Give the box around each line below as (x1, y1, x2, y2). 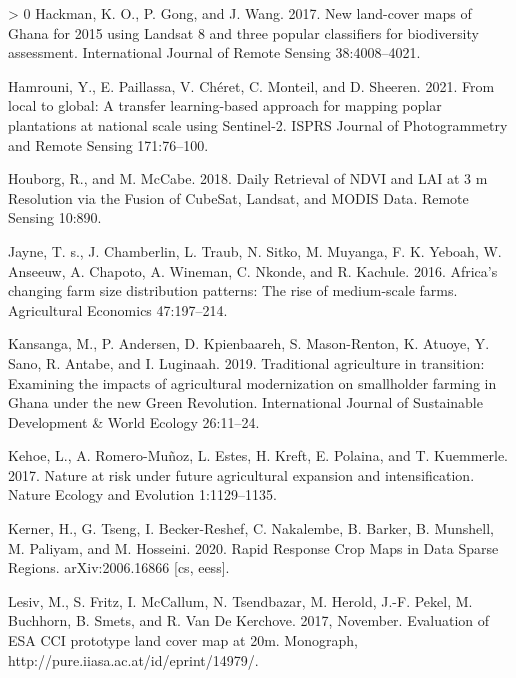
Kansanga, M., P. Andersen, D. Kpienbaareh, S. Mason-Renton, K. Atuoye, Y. (8, 333, 490, 354)
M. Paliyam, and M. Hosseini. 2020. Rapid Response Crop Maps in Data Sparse (8, 537, 499, 558)
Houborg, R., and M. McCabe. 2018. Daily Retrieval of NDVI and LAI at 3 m (8, 168, 488, 189)
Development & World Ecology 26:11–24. (8, 411, 260, 432)
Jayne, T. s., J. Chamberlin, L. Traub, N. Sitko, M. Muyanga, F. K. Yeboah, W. (8, 240, 502, 261)
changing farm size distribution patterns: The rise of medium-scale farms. (8, 280, 458, 301)
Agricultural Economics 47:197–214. (8, 299, 228, 320)
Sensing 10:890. (8, 207, 102, 228)
